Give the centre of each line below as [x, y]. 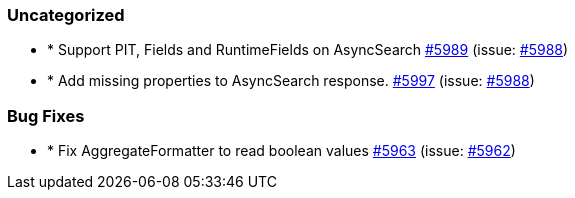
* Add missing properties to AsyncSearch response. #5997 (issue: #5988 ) [291, 81]
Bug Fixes [46, 115]
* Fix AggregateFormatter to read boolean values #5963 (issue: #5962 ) [281, 151]
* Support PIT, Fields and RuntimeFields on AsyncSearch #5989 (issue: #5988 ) [308, 50]
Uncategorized [66, 15]
